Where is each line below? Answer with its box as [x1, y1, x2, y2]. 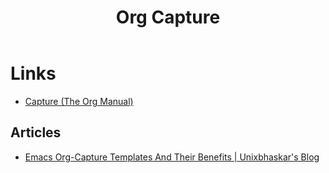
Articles [10, 124, 62, 141]
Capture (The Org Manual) [24, 95, 134, 107]
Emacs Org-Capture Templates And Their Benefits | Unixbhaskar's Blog [24, 151, 320, 163]
